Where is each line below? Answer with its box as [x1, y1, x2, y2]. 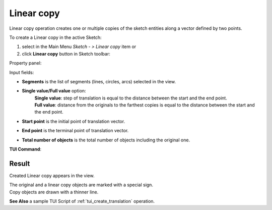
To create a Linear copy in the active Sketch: [9, 34, 102, 40]
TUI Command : [9, 146, 42, 152]
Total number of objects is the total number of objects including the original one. [22, 137, 190, 143]
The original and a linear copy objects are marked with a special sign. [9, 182, 154, 188]
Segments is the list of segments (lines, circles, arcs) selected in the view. [22, 78, 176, 84]
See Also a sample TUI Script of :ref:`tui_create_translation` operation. [9, 198, 155, 204]
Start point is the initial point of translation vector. [22, 118, 125, 124]
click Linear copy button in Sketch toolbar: [22, 50, 110, 57]
